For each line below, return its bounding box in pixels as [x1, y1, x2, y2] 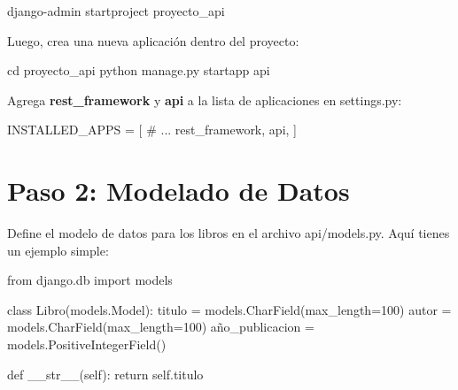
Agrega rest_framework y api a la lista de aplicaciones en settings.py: [7, 90, 402, 109]
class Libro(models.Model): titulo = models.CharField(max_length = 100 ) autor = [7, 300, 452, 318]
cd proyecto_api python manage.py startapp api [7, 61, 270, 80]
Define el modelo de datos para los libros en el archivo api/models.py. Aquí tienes [7, 224, 450, 242]
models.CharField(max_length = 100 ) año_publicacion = [7, 317, 314, 336]
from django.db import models [7, 271, 173, 289]
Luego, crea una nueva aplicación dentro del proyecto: [7, 31, 299, 50]
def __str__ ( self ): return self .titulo [7, 364, 204, 383]
